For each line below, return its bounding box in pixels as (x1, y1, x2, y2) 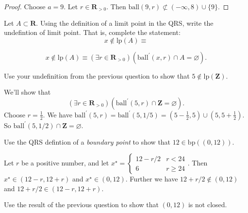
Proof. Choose (4, 1, 46, 11)
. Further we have (125, 174, 178, 184)
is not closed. (188, 199, 227, 210)
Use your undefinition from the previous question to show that (4, 70, 190, 81)
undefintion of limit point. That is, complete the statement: (4, 27, 181, 37)
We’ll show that (4, 87, 51, 97)
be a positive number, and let (21, 158, 109, 168)
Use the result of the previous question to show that (4, 199, 159, 210)
